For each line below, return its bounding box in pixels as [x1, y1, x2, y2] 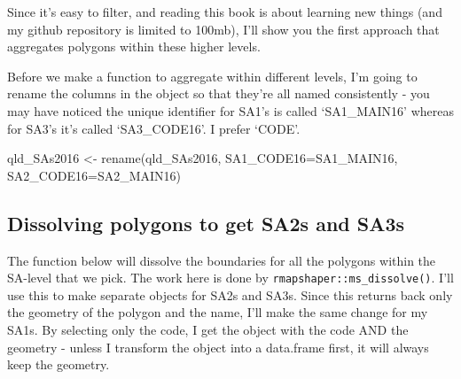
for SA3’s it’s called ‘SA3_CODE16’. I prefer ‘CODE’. [7, 119, 301, 137]
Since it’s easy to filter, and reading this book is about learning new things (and [7, 3, 442, 20]
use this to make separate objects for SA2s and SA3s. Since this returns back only [7, 285, 453, 304]
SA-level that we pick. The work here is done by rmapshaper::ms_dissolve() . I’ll [7, 268, 454, 287]
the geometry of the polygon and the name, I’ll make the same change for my [7, 303, 428, 321]
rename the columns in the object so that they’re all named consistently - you [7, 84, 430, 103]
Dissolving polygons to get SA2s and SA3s [7, 209, 405, 236]
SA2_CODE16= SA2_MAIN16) [7, 166, 182, 184]
